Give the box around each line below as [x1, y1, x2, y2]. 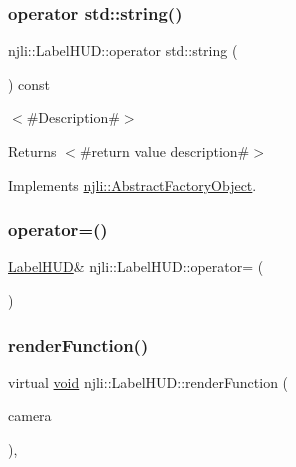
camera [8, 405, 52, 426]
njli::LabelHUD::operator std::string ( [8, 40, 238, 61]
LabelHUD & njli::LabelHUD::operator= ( [8, 256, 264, 277]
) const [8, 73, 51, 94]
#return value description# [79, 141, 250, 161]
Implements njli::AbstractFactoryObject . [8, 174, 257, 195]
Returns [8, 141, 57, 161]
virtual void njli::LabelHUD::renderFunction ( [8, 371, 289, 392]
